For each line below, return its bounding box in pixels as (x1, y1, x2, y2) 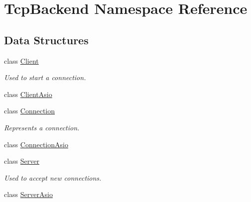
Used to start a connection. (4, 72, 86, 83)
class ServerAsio (4, 189, 53, 200)
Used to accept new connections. (4, 172, 102, 183)
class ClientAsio (4, 89, 52, 99)
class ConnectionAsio (4, 139, 68, 149)
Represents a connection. (4, 122, 80, 132)
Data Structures (4, 32, 89, 47)
